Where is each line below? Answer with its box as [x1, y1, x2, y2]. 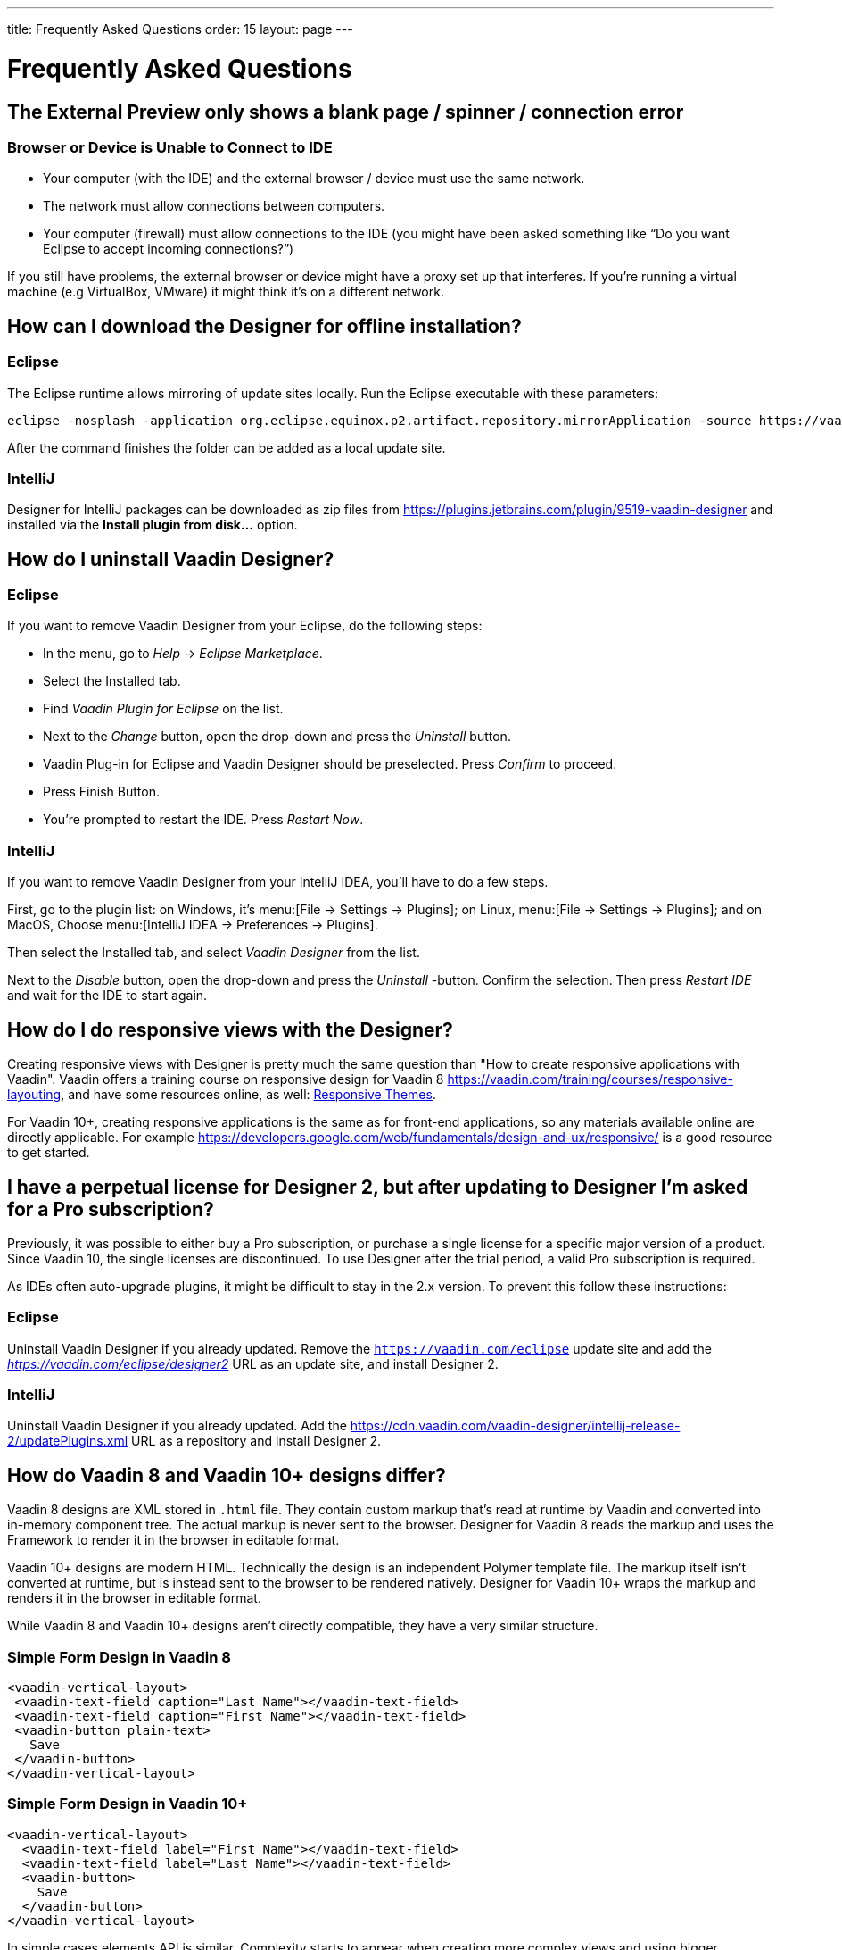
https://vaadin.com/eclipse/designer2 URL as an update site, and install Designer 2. [7, 1355, 499, 1371]
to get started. [7, 1145, 90, 1161]
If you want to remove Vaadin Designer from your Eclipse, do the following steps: [7, 618, 483, 634]
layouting [7, 1087, 62, 1103]
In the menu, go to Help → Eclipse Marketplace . [43, 646, 323, 662]
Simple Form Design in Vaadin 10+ [7, 1795, 248, 1813]
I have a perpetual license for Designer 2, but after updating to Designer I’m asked [7, 1175, 748, 1198]
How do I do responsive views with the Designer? [7, 1018, 453, 1041]
